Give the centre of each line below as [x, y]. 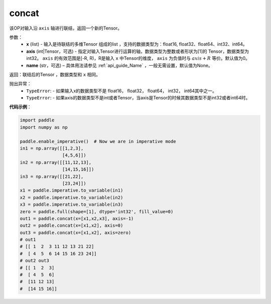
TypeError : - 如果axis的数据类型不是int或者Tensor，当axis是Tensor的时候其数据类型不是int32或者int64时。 [138, 98]
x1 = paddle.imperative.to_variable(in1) [72, 190]
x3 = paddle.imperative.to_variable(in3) [72, 205]
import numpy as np [44, 127]
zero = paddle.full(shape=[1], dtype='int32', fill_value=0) [97, 211]
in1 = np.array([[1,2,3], [52, 148]
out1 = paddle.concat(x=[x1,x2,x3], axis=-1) [77, 218]
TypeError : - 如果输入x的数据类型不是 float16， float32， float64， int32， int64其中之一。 [121, 91]
